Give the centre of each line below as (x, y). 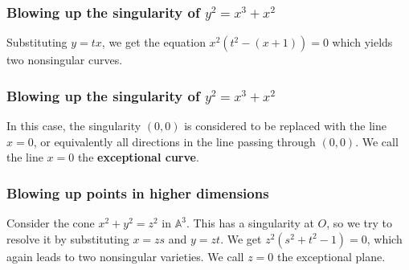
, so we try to (359, 223)
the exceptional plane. (331, 256)
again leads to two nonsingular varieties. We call (125, 256)
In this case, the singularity (74, 126)
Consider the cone (51, 223)
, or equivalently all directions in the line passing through (174, 141)
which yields (362, 42)
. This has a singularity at (250, 223)
